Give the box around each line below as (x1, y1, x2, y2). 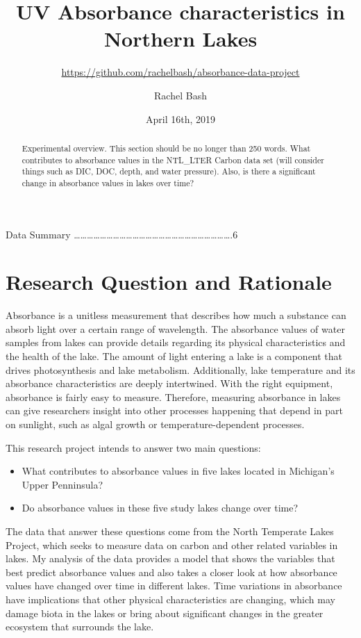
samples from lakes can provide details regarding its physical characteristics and (6, 335, 346, 350)
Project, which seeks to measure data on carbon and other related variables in (6, 537, 338, 552)
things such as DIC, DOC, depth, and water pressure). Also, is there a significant (22, 165, 316, 177)
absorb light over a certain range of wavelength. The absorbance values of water (6, 321, 345, 336)
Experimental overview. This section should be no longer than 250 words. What (22, 142, 311, 154)
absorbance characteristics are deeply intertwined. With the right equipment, (6, 376, 333, 391)
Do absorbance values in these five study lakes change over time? (22, 500, 299, 515)
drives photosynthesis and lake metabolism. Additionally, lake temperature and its (6, 362, 355, 377)
